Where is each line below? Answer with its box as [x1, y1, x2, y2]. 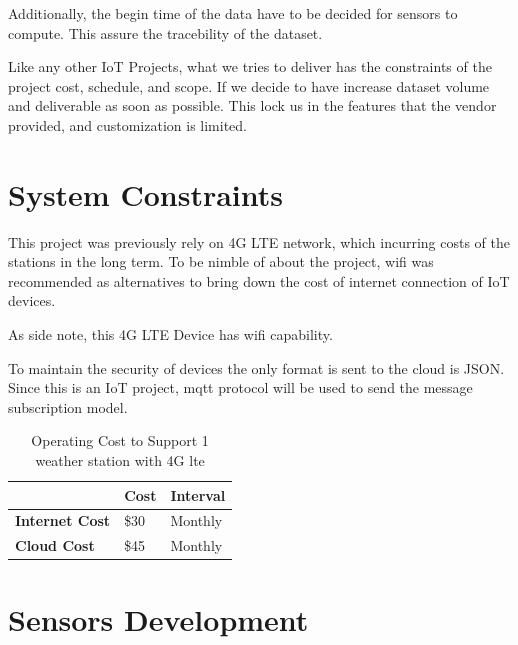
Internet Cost [15, 510, 111, 531]
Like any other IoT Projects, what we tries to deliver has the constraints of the [8, 56, 492, 77]
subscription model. [8, 396, 128, 417]
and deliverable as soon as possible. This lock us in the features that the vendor [8, 95, 497, 116]
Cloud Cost [15, 535, 95, 556]
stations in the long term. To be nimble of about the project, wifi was [8, 251, 434, 272]
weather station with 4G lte [35, 450, 205, 471]
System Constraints [8, 173, 283, 214]
